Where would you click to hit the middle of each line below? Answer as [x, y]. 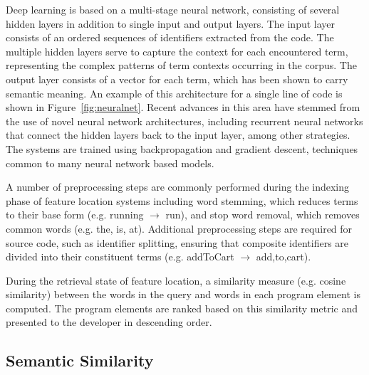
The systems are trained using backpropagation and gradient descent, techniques [182, 148]
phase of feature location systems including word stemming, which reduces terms [182, 200]
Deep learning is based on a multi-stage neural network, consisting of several [173, 9]
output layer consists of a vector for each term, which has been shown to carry [177, 79]
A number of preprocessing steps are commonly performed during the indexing [178, 187]
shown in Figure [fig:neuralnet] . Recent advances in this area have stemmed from [183, 107]
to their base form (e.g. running [75, 215]
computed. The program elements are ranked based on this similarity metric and [182, 308]
